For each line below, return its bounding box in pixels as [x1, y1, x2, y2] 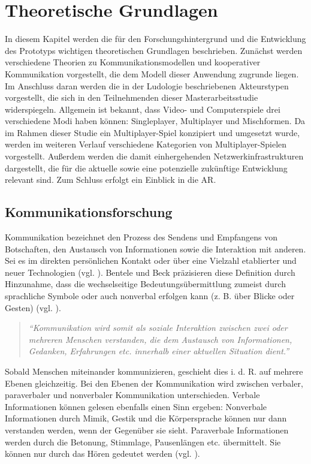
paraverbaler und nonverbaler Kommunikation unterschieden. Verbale [5, 388, 260, 401]
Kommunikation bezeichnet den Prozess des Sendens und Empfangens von [5, 231, 278, 243]
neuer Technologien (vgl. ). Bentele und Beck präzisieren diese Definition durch [5, 266, 295, 278]
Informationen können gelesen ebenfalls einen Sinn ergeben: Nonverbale [5, 400, 267, 412]
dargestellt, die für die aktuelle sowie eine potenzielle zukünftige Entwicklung [5, 161, 288, 174]
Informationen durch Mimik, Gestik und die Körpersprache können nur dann [5, 412, 287, 424]
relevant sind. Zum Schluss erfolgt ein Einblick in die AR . [5, 173, 216, 186]
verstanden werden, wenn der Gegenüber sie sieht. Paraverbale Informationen [5, 423, 289, 436]
